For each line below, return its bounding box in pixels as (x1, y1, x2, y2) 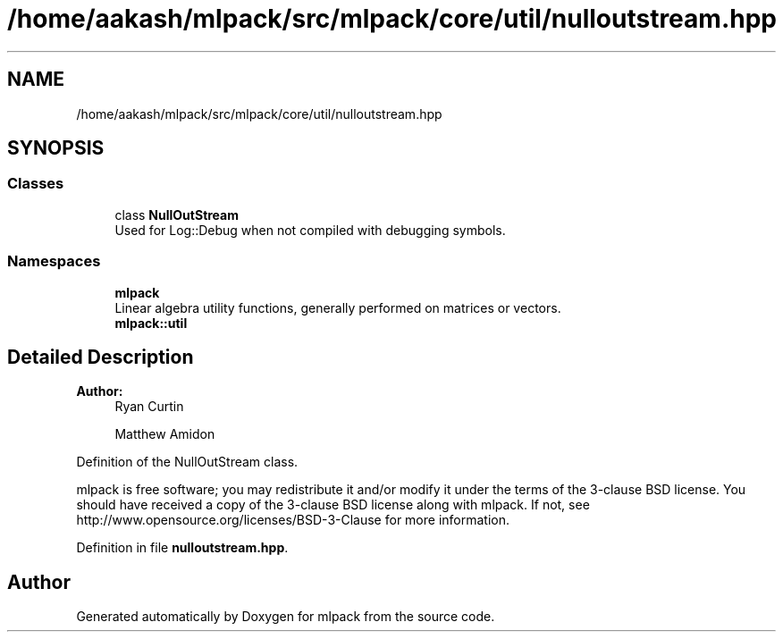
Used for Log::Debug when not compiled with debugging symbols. (114, 222, 506, 238)
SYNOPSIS (7, 137, 105, 160)
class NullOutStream (114, 206, 239, 223)
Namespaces (7, 252, 101, 271)
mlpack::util (114, 315, 188, 331)
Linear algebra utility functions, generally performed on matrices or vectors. (114, 299, 561, 315)
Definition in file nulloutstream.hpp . (76, 540, 289, 556)
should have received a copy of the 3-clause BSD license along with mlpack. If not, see (76, 497, 590, 513)
